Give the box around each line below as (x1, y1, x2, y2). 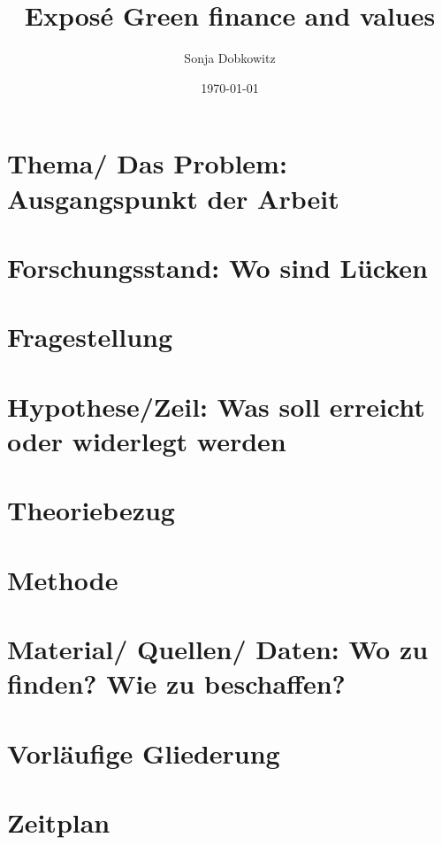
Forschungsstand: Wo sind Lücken (7, 249, 429, 285)
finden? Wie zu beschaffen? (7, 665, 346, 702)
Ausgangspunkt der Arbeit (7, 180, 339, 216)
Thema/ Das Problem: (7, 145, 287, 181)
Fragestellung (7, 319, 173, 355)
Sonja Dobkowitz (184, 49, 276, 67)
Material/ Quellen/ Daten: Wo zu (7, 630, 429, 666)
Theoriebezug (7, 492, 175, 528)
